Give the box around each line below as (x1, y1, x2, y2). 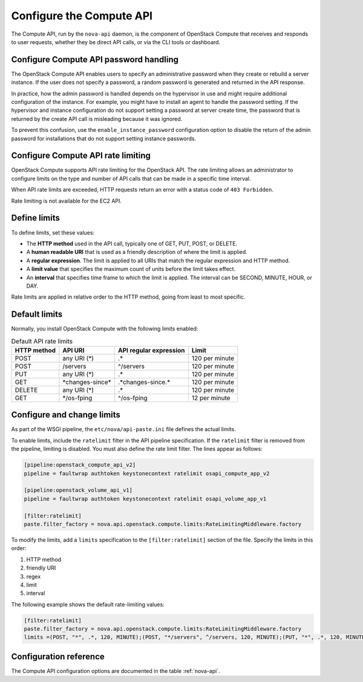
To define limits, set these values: (11, 229, 95, 236)
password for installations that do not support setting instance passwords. (11, 135, 197, 142)
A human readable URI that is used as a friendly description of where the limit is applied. (26, 248, 247, 256)
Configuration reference (11, 651, 105, 661)
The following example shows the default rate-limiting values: (11, 600, 165, 608)
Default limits (11, 309, 63, 320)
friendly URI (26, 564, 56, 571)
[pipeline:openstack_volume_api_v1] (24, 487, 133, 494)
